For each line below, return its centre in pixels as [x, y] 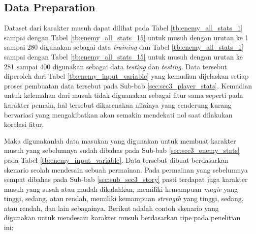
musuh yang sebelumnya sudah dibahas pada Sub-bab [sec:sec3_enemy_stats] [122, 150]
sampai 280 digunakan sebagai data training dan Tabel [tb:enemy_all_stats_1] [124, 47]
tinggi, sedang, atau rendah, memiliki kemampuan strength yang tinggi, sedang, [124, 198]
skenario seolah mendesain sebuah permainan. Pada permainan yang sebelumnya [126, 169]
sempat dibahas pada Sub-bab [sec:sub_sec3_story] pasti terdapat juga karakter [126, 179]
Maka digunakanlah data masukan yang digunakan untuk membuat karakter [120, 140]
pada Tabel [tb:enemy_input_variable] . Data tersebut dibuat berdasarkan [116, 160]
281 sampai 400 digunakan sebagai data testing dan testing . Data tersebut [116, 66]
